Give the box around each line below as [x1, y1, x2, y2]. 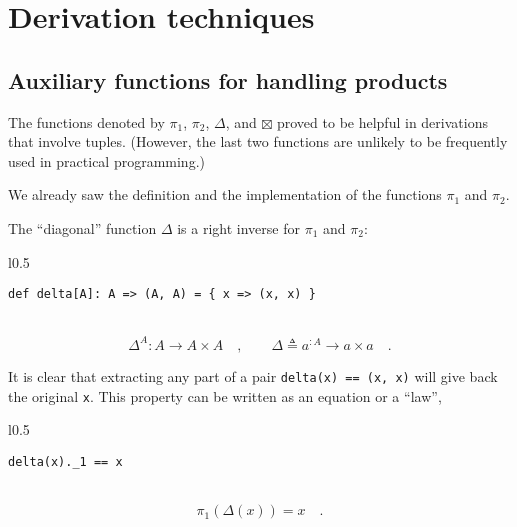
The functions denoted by [8, 111, 165, 132]
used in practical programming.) [8, 150, 205, 171]
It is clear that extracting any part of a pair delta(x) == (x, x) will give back [8, 365, 498, 386]
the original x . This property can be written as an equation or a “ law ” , [8, 385, 442, 406]
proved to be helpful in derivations [276, 111, 488, 132]
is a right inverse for [177, 217, 300, 238]
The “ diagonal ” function [8, 217, 157, 238]
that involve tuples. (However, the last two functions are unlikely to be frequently [8, 131, 508, 152]
